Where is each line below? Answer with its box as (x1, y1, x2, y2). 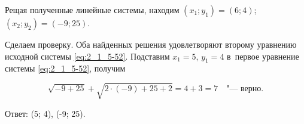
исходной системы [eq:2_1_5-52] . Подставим (5, 49, 170, 62)
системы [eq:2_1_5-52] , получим (5, 62, 126, 75)
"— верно (226, 85, 262, 94)
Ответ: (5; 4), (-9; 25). (5, 107, 86, 119)
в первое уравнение (227, 49, 299, 62)
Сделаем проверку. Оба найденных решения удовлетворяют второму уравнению (5, 38, 297, 50)
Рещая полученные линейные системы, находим (5, 4, 180, 15)
